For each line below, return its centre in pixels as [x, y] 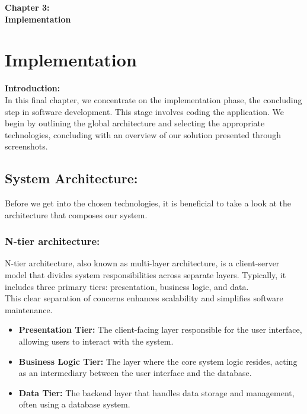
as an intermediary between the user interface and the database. [135, 373]
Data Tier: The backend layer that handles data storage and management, [156, 392]
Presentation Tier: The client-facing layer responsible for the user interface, [160, 329]
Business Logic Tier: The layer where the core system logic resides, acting [158, 361]
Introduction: [33, 88]
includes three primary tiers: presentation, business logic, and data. [127, 286]
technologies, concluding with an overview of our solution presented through [143, 134]
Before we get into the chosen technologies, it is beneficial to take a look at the [148, 203]
